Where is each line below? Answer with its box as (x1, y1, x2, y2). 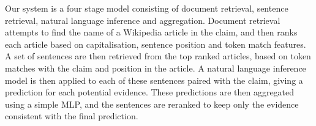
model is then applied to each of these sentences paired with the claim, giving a (5, 73, 303, 86)
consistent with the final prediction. (5, 109, 138, 122)
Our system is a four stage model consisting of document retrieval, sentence (5, 2, 288, 14)
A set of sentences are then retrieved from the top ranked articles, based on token (5, 50, 311, 62)
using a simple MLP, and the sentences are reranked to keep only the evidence (5, 97, 299, 110)
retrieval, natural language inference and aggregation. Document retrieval (5, 13, 280, 26)
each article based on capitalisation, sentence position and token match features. (5, 37, 306, 50)
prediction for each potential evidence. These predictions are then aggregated (5, 86, 295, 98)
